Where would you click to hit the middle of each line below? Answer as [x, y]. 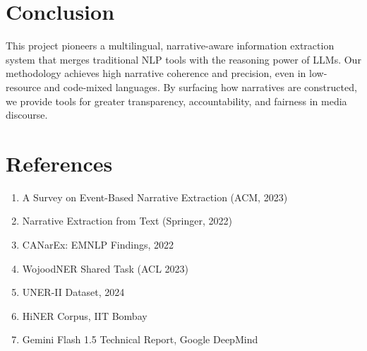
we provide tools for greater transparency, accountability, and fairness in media [176, 101]
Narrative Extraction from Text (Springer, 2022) [127, 221]
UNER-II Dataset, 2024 [73, 292]
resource [23, 87]
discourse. [27, 115]
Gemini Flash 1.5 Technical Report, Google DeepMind [140, 339]
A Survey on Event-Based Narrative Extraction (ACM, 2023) [155, 197]
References [59, 163]
